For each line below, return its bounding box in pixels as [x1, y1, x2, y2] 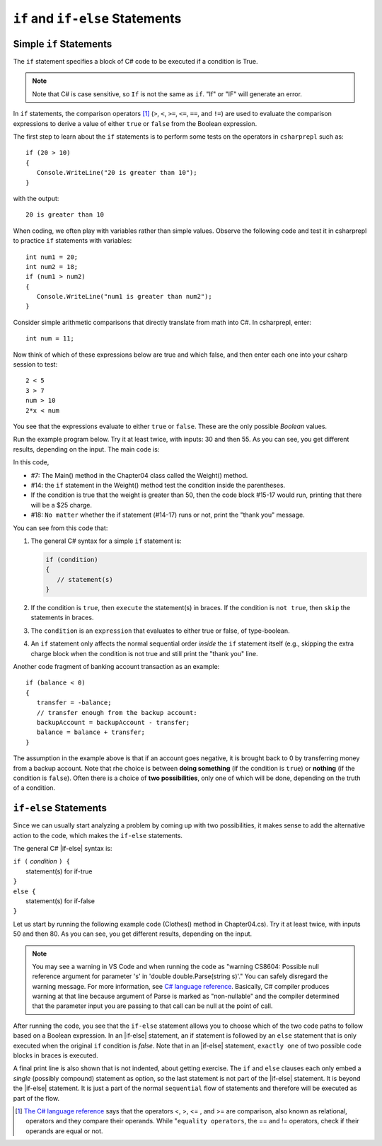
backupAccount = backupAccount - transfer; [36, 718, 190, 726]
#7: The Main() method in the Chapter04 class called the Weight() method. [30, 471, 248, 479]
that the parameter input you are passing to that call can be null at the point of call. [32, 1002, 273, 1010]
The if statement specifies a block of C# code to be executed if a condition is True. [13, 57, 258, 66]
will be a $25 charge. [30, 500, 92, 509]
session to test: [13, 360, 58, 369]
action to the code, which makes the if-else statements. [13, 831, 183, 840]
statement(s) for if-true [25, 867, 93, 876]
